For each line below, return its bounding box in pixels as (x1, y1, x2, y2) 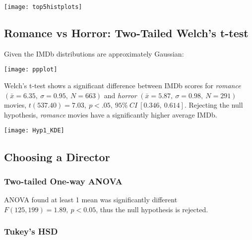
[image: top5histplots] (4, 3, 82, 10)
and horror (104, 90, 137, 100)
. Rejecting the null (184, 100, 243, 110)
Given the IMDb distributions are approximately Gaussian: (4, 48, 184, 59)
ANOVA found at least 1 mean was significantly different (4, 194, 178, 205)
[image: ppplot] (4, 66, 58, 73)
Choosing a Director (4, 149, 110, 164)
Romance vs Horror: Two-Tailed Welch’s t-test (4, 25, 249, 41)
